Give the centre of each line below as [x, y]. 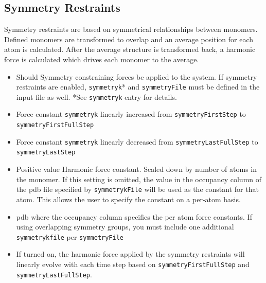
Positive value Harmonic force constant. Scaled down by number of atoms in [137, 169]
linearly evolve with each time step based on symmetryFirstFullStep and [133, 264]
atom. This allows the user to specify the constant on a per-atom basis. [128, 199]
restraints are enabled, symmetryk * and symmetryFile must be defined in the [138, 87]
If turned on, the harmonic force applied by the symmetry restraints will [130, 254]
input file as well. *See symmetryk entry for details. [96, 96]
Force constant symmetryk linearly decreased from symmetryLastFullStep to [137, 141]
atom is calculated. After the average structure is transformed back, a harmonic [130, 49]
